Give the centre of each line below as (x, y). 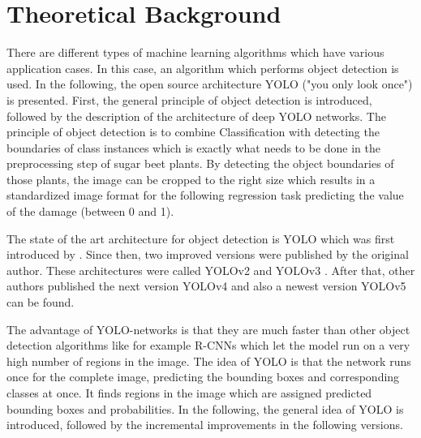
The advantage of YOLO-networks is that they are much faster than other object (208, 329)
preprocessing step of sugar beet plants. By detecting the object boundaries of (200, 163)
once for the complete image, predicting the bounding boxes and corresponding (203, 377)
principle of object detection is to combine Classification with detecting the (193, 132)
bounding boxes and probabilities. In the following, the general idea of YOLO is (205, 408)
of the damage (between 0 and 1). (90, 211)
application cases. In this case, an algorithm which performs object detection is (203, 68)
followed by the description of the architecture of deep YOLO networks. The (196, 116)
